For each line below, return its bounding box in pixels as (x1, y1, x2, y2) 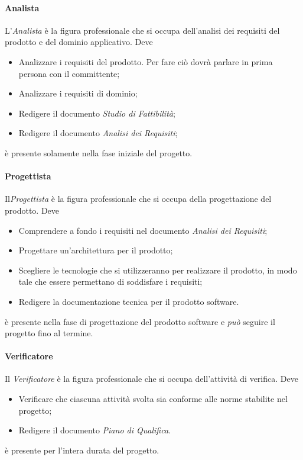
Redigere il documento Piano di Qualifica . (18, 424, 171, 436)
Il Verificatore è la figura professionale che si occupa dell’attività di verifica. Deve (5, 372, 298, 385)
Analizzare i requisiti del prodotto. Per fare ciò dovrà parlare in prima (18, 55, 273, 67)
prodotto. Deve (5, 204, 60, 216)
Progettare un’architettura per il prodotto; (18, 244, 173, 256)
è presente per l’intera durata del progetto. (5, 443, 159, 456)
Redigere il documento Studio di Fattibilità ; (18, 107, 175, 119)
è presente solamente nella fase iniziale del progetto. (5, 146, 193, 159)
